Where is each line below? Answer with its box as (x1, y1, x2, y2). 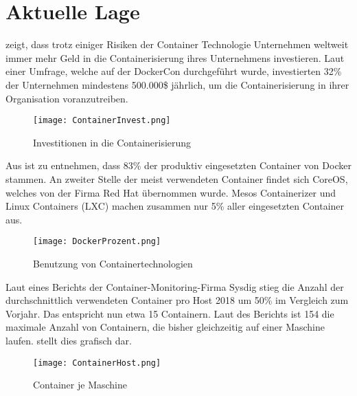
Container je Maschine (33, 377, 128, 392)
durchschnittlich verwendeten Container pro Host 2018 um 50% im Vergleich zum (5, 293, 349, 307)
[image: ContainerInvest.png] (33, 115, 171, 126)
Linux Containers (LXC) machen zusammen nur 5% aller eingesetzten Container (5, 199, 345, 213)
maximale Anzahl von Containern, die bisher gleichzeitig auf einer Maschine (5, 320, 325, 334)
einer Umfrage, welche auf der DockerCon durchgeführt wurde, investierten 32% (5, 64, 342, 78)
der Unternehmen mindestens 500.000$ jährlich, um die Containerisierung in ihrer (5, 77, 349, 91)
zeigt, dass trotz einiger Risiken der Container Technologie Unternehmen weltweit (5, 37, 349, 52)
